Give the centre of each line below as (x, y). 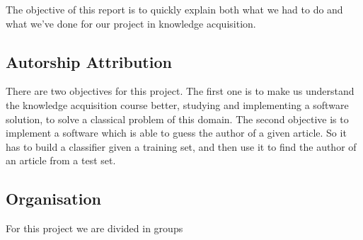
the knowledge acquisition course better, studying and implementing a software (177, 104)
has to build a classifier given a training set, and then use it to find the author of (181, 146)
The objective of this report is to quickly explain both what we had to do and (174, 9)
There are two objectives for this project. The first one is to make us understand (180, 91)
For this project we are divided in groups (94, 228)
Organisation (53, 199)
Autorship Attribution (89, 61)
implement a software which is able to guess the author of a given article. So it (176, 133)
